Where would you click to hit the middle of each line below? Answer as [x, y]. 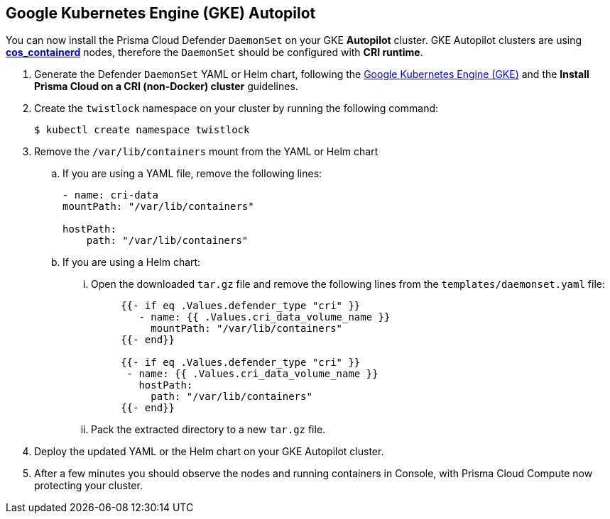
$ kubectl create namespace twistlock [142, 130]
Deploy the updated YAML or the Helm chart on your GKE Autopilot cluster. [209, 452]
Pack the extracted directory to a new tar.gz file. [208, 430]
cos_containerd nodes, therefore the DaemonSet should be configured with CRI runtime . [214, 52]
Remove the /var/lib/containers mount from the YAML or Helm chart [206, 152]
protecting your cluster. [88, 486]
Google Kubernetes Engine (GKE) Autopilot [161, 13]
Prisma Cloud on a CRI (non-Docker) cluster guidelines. [166, 86]
